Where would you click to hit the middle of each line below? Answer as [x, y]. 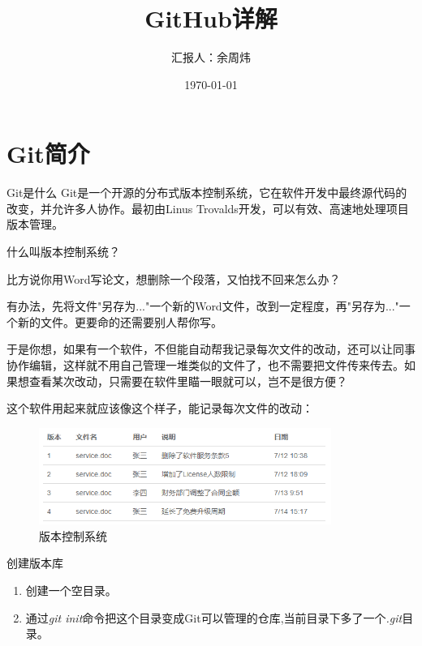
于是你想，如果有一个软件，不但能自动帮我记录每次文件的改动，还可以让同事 [211, 349]
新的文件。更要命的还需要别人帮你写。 [120, 321]
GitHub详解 [211, 18]
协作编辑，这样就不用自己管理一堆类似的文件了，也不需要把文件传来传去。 [205, 365]
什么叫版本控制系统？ [63, 252]
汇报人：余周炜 [211, 57]
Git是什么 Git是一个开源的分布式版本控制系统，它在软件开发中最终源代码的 [207, 193]
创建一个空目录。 [71, 590]
